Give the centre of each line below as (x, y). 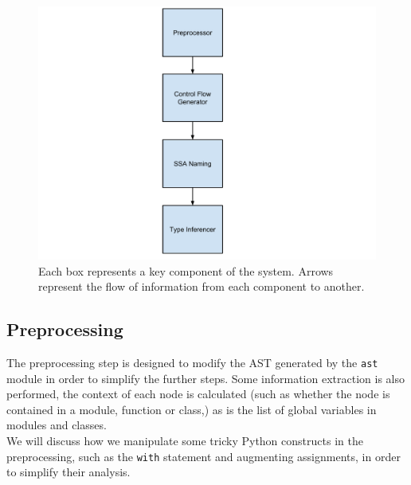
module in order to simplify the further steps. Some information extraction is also (205, 378)
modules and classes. (57, 425)
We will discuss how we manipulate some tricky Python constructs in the (185, 441)
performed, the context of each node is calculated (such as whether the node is (198, 394)
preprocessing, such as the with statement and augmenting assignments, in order (204, 456)
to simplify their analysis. (68, 472)
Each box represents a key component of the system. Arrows (186, 270)
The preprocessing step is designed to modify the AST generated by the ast (192, 362)
